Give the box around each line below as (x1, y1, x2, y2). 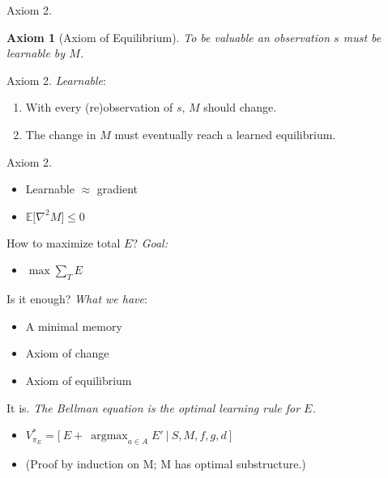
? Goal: (132, 234, 168, 251)
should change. (203, 99, 277, 116)
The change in (25, 125, 96, 142)
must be (343, 28, 382, 45)
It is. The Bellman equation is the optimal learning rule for (6, 399, 301, 416)
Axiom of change (25, 345, 109, 362)
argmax (91, 430, 128, 442)
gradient (96, 180, 139, 197)
